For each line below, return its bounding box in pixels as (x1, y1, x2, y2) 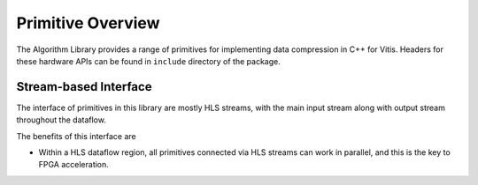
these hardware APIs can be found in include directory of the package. (16, 55, 281, 66)
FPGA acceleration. (38, 159, 110, 170)
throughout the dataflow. (16, 115, 106, 125)
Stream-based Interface (16, 79, 152, 94)
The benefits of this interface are (16, 130, 136, 141)
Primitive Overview (16, 13, 160, 33)
